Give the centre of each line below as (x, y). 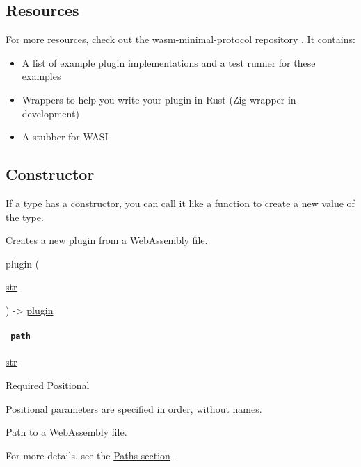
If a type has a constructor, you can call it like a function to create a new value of (180, 203)
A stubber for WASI (65, 137)
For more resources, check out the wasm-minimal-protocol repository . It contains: (180, 39)
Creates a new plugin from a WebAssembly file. (107, 240)
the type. (25, 216)
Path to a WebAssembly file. (66, 432)
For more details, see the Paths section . (91, 455)
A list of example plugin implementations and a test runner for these (169, 62)
